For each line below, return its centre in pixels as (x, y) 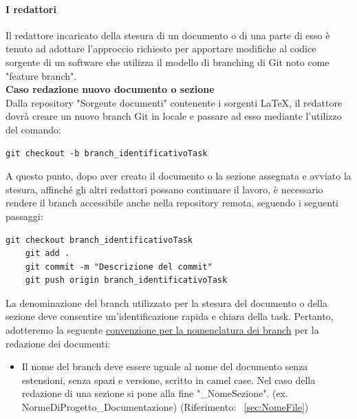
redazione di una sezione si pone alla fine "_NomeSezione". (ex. (155, 393)
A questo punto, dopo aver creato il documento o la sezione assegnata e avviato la (178, 176)
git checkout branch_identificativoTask (99, 240)
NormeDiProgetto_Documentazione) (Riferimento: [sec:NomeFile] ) (165, 407)
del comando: (33, 129)
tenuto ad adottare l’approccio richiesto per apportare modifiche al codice (161, 49)
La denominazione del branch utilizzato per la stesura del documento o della (166, 302)
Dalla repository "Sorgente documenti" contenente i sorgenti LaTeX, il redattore (174, 102)
